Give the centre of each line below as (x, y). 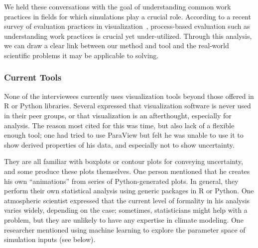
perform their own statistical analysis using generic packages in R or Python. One (129, 191)
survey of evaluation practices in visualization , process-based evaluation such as (127, 26)
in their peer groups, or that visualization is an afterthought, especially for (118, 115)
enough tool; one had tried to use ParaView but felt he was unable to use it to (124, 135)
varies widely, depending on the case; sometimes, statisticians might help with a (126, 210)
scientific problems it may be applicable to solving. (81, 55)
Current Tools (33, 77)
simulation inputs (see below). (50, 239)
